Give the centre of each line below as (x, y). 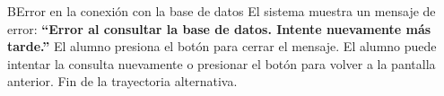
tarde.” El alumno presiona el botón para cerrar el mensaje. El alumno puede (222, 46)
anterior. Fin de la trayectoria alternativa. (122, 81)
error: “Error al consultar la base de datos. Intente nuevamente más (219, 28)
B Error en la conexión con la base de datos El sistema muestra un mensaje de (222, 11)
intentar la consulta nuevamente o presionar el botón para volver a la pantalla (222, 63)
